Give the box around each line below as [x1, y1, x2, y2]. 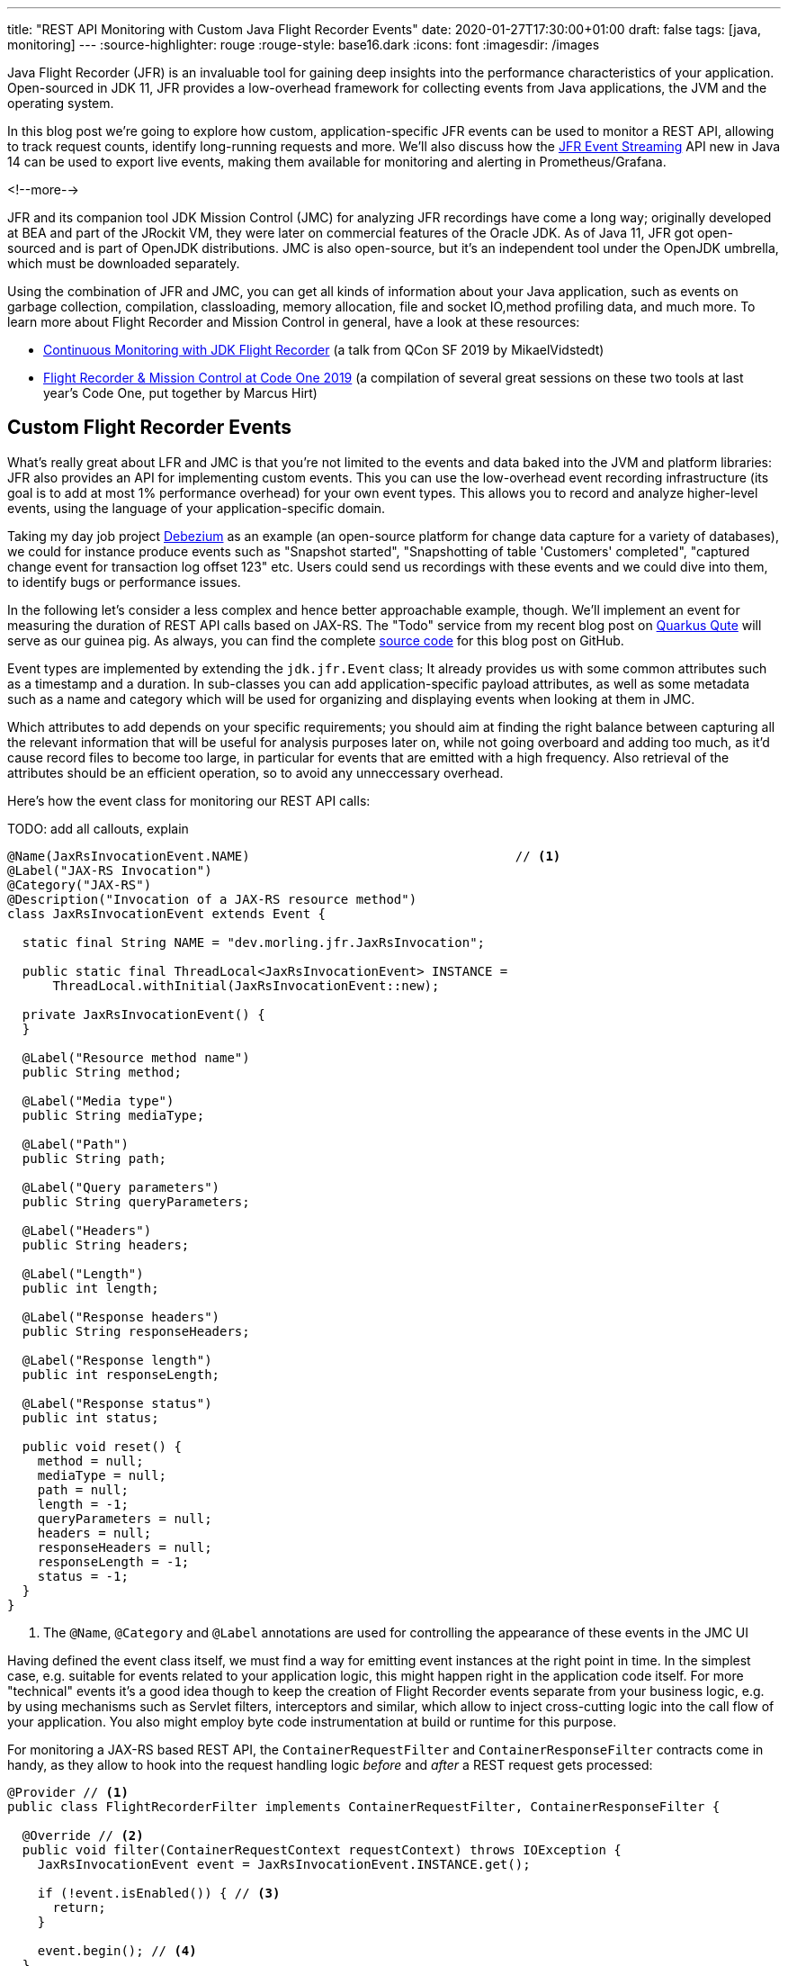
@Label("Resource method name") [22, 1050, 250, 1065]
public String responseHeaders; [22, 1323, 250, 1339]
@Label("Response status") [22, 1395, 212, 1411]
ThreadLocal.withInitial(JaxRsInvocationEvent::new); [52, 978, 440, 993]
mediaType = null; [37, 1467, 167, 1483]
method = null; [37, 1453, 144, 1468]
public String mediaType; [22, 1107, 205, 1123]
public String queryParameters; [22, 1194, 250, 1209]
